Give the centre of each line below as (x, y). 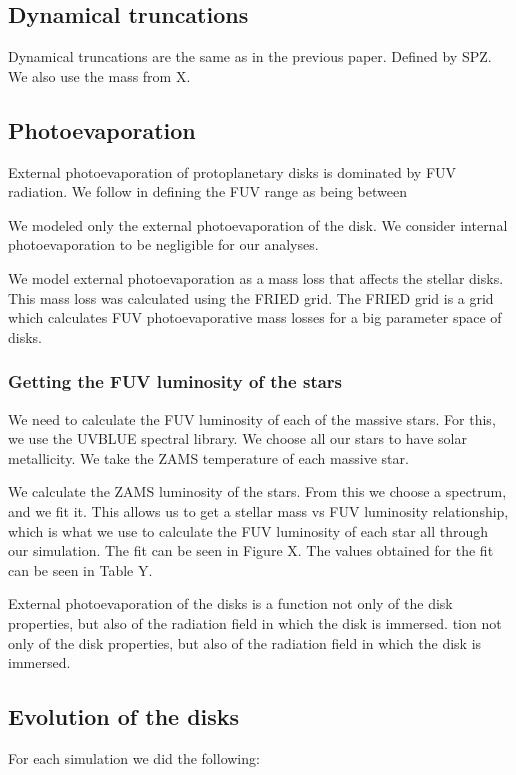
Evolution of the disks (124, 716)
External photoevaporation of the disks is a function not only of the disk (230, 603)
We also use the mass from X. (99, 75)
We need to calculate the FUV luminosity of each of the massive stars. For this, (252, 418)
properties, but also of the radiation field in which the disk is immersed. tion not (255, 622)
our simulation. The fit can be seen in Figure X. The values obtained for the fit (251, 550)
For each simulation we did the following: (134, 757)
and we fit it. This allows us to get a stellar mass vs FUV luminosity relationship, (258, 510)
